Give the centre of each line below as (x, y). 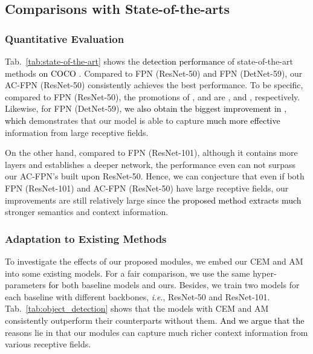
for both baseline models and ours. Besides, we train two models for (174, 285)
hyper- (265, 273)
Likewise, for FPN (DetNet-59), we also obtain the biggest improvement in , (146, 108)
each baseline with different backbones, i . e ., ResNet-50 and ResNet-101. (137, 296)
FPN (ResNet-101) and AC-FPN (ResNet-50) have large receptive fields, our (147, 188)
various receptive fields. (48, 344)
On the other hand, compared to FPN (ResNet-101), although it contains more (151, 153)
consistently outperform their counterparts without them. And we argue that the (155, 320)
